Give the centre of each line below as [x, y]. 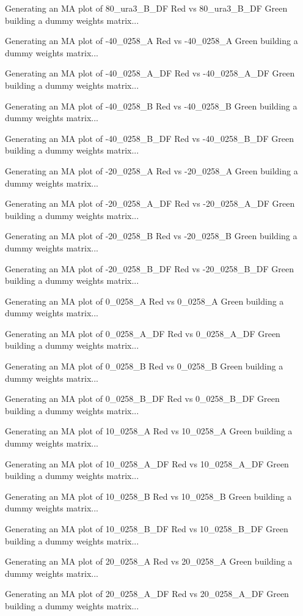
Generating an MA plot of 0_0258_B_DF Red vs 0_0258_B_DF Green [142, 399]
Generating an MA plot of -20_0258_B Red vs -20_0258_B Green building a [151, 236]
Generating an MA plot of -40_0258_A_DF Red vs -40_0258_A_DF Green [150, 73]
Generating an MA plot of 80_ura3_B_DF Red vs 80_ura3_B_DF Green [146, 8]
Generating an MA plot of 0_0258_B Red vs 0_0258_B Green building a [144, 366]
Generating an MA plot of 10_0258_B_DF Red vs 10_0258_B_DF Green [147, 529]
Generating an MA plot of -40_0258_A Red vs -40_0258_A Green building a [151, 41]
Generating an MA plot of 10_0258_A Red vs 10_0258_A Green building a [149, 431]
